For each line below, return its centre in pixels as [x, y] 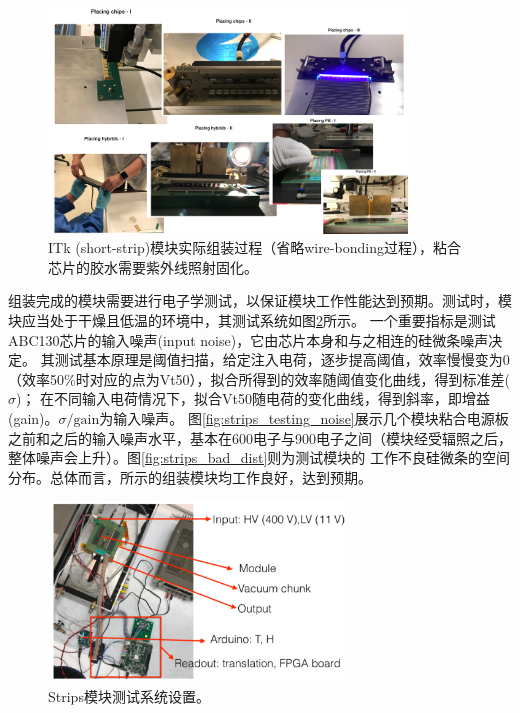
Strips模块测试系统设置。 [129, 695]
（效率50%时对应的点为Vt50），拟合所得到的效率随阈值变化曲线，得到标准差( [259, 378]
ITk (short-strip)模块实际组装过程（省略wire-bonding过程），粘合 [254, 247]
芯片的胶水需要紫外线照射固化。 [153, 266]
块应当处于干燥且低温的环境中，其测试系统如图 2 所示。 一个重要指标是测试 [252, 319]
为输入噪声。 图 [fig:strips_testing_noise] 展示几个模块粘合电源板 [304, 417]
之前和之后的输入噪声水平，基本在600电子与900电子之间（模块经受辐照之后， [260, 437]
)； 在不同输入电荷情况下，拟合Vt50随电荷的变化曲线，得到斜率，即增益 [253, 398]
